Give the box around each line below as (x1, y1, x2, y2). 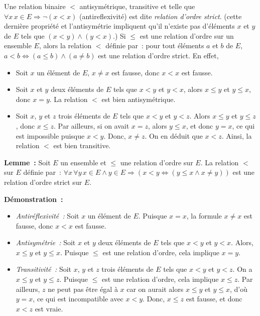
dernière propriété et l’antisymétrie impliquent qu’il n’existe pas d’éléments (4, 21, 235, 31)
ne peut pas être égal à (48, 283, 118, 294)
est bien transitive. (53, 140, 111, 151)
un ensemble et (60, 157, 106, 167)
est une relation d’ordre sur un (140, 30, 234, 41)
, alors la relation (39, 40, 92, 51)
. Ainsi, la (221, 130, 252, 141)
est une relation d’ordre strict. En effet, (98, 50, 219, 60)
